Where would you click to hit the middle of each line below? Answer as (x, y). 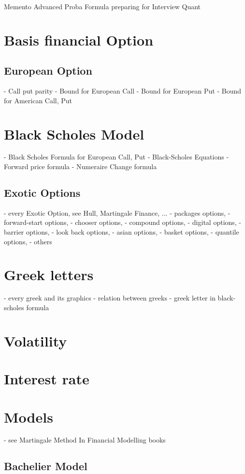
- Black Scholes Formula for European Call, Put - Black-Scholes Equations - (116, 157)
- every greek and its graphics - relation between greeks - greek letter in (110, 298)
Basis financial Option (79, 39)
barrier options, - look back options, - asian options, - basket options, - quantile (122, 232)
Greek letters (49, 275)
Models (29, 417)
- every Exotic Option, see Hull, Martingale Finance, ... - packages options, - (117, 213)
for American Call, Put (38, 100)
